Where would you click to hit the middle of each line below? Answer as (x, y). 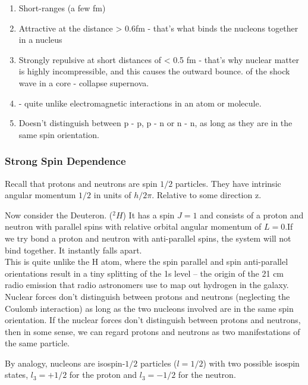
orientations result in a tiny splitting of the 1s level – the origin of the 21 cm (144, 273)
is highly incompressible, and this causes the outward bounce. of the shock (154, 71)
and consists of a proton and (252, 215)
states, (17, 375)
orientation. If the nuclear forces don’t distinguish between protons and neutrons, (153, 320)
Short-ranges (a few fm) (62, 8)
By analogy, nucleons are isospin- (65, 363)
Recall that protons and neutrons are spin (81, 183)
